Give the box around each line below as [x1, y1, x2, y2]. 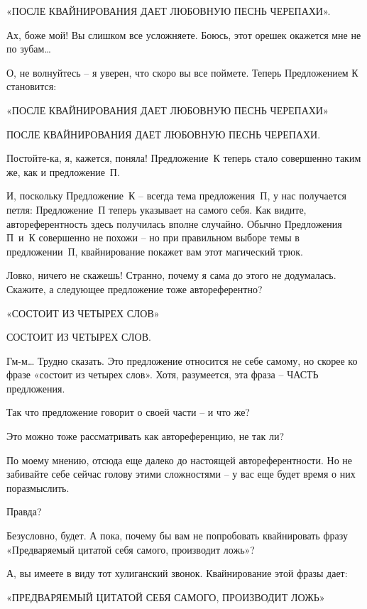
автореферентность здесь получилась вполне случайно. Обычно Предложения [6, 216, 342, 231]
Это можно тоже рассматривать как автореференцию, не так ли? [6, 429, 285, 444]
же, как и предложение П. [6, 164, 120, 179]
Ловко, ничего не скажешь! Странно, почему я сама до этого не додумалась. [6, 268, 336, 282]
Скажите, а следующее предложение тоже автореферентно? [6, 281, 263, 296]
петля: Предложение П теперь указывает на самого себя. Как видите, [6, 202, 307, 216]
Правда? [6, 504, 42, 519]
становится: [6, 79, 57, 94]
